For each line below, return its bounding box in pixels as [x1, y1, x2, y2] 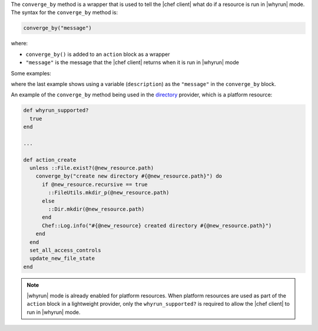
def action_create [23, 156, 77, 163]
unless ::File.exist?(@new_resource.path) [29, 165, 154, 172]
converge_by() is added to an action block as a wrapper [25, 51, 170, 58]
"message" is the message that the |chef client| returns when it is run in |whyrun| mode [25, 59, 240, 66]
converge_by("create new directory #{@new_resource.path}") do [35, 173, 223, 179]
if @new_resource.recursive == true [42, 181, 148, 188]
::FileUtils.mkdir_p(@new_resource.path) [48, 189, 170, 196]
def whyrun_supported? [23, 107, 89, 114]
